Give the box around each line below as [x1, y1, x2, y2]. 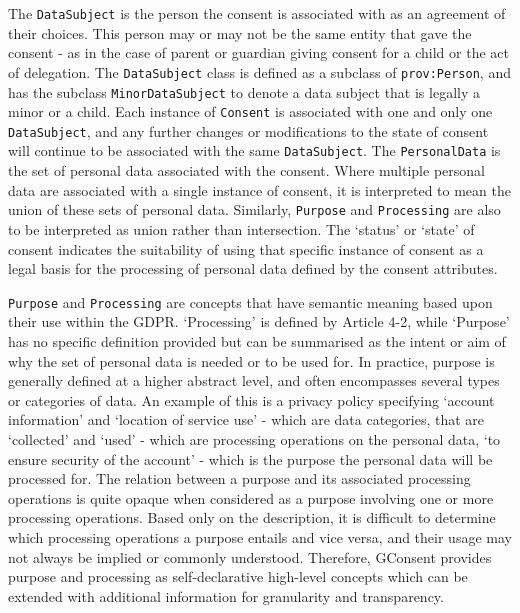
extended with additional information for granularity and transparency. [8, 585, 444, 606]
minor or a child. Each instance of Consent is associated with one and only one [8, 101, 493, 122]
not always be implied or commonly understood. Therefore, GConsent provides [8, 546, 492, 567]
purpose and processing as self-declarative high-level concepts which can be [8, 566, 468, 587]
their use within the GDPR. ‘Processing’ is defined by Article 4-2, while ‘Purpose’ [8, 311, 510, 332]
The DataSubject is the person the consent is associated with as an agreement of [8, 3, 506, 23]
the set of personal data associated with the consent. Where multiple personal [8, 160, 485, 181]
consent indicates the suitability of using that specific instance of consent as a [8, 238, 484, 259]
